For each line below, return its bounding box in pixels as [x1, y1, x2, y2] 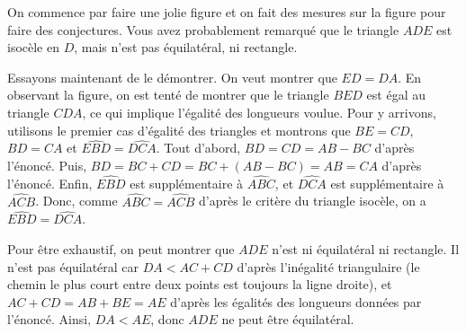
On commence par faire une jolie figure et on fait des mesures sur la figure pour [7, 3, 446, 21]
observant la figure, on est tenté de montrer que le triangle [7, 85, 329, 104]
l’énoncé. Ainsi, [7, 310, 92, 329]
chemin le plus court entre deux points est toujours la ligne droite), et [7, 275, 392, 294]
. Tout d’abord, [156, 138, 241, 157]
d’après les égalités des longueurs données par [170, 292, 422, 311]
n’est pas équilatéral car [7, 257, 139, 276]
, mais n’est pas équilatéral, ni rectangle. [74, 38, 298, 57]
